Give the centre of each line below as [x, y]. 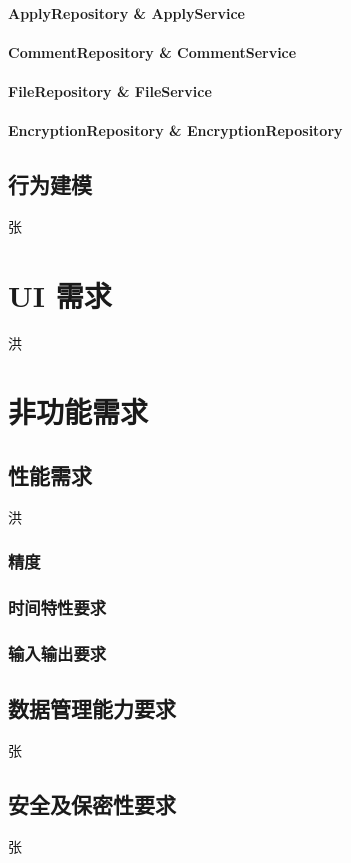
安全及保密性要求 [92, 804]
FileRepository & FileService [110, 90]
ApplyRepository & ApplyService [126, 12]
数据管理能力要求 [92, 708]
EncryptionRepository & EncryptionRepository [175, 130]
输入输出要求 [57, 653]
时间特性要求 [57, 607]
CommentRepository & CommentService [152, 51]
